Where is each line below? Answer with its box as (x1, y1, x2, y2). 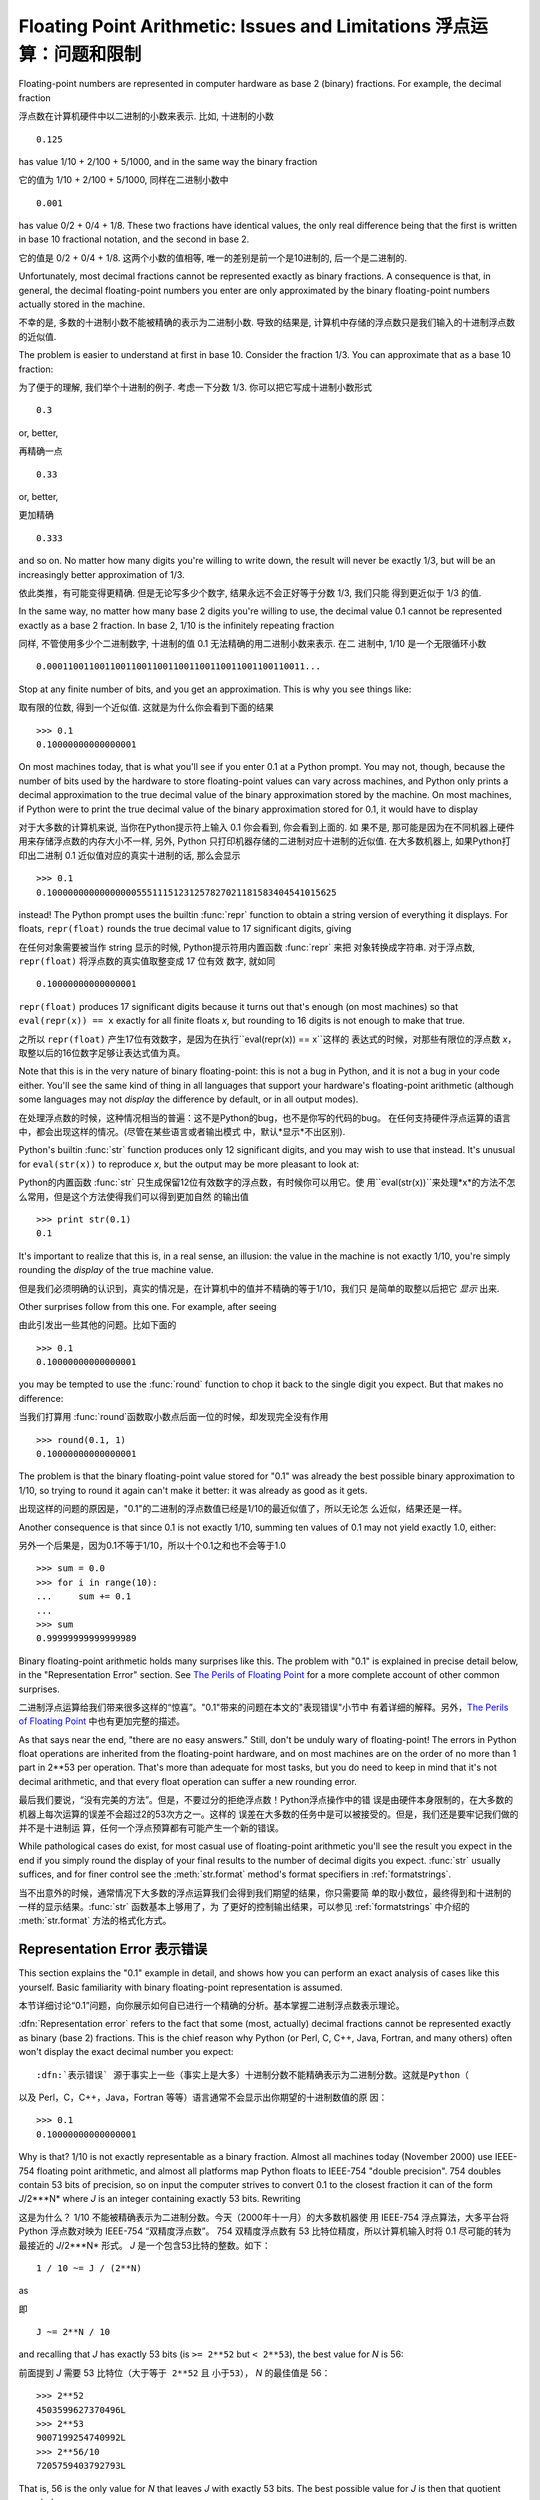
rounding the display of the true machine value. (18, 1264, 214, 1276)
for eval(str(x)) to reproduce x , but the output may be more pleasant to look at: (18, 1158, 360, 1170)
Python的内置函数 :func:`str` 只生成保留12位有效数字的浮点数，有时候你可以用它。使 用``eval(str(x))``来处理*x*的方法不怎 (18, 1176, 516, 1189)
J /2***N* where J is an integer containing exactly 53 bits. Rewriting (18, 2193, 301, 2205)
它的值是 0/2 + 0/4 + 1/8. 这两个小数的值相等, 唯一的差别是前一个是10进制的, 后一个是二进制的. (18, 251, 408, 264)
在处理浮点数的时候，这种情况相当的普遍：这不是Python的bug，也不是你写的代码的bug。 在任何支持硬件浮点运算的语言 (18, 1111, 512, 1124)
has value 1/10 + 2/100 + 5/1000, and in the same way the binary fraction (18, 155, 318, 167)
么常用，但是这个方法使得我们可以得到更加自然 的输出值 (18, 1190, 249, 1202)
